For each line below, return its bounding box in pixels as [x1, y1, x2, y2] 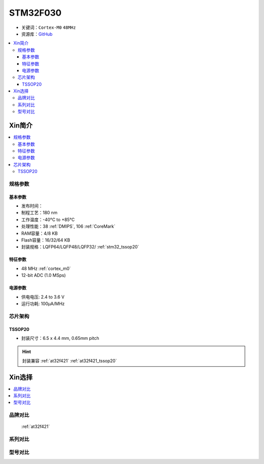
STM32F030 [9, 7, 62, 18]
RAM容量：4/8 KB [21, 230, 58, 236]
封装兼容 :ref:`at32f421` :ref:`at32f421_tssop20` [22, 357, 117, 364]
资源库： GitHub [21, 31, 53, 37]
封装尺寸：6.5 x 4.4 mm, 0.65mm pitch [21, 335, 100, 341]
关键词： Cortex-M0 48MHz [21, 24, 76, 30]
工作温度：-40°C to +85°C [21, 217, 75, 222]
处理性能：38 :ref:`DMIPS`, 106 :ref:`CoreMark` [21, 223, 116, 229]
